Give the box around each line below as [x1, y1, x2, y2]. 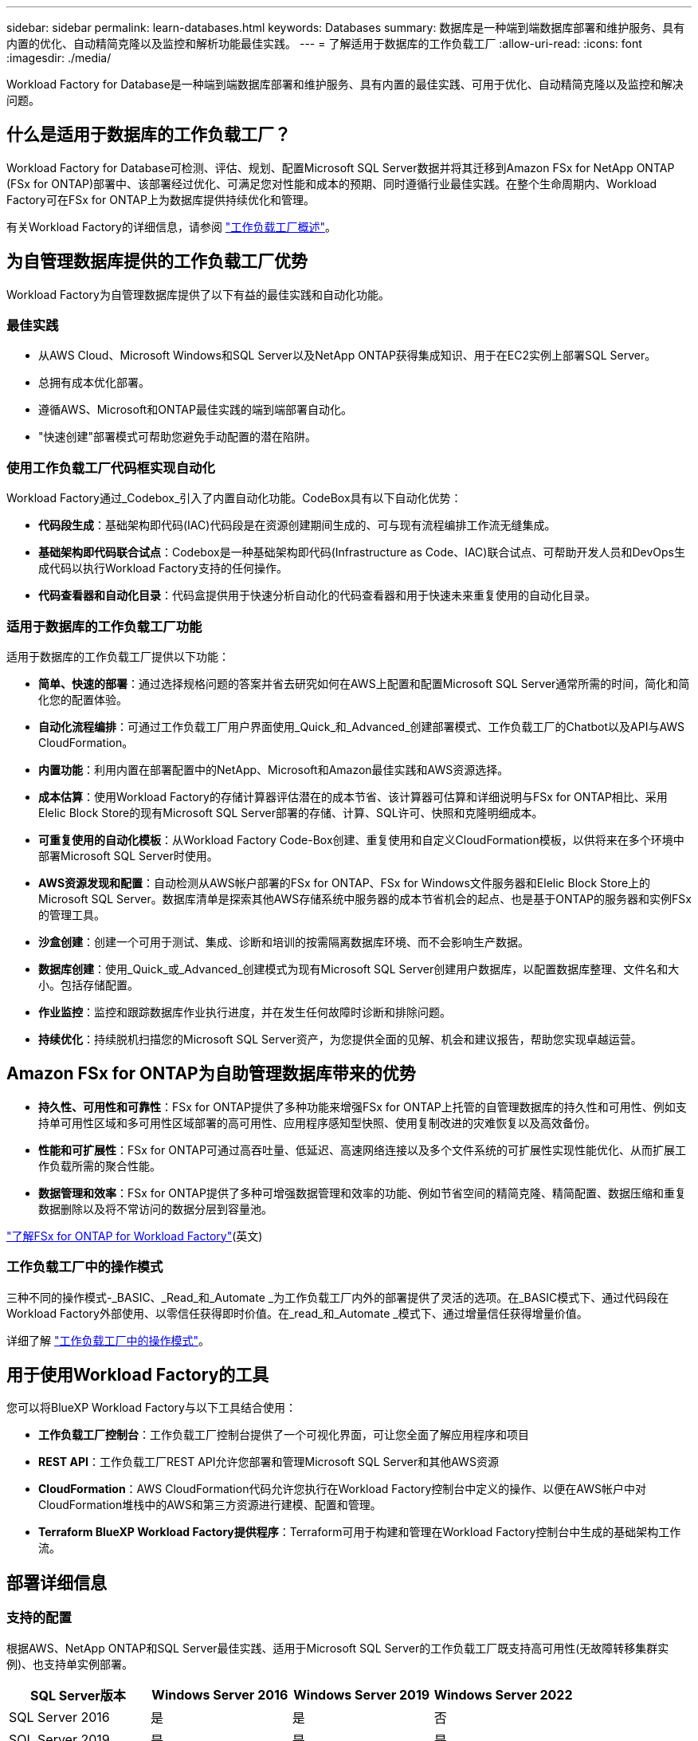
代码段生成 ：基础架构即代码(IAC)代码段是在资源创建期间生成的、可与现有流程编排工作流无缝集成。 [38, 518, 556, 533]
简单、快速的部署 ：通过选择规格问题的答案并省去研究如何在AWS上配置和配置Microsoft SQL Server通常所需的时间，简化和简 [38, 676, 690, 690]
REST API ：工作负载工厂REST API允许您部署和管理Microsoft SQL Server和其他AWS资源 [38, 1455, 499, 1469]
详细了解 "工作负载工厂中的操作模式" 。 [6, 1333, 210, 1347]
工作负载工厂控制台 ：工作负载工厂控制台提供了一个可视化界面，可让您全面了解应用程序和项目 [38, 1428, 529, 1442]
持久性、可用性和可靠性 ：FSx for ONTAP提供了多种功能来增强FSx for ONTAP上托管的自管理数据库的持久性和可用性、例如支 [38, 1099, 687, 1114]
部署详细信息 [6, 1572, 107, 1593]
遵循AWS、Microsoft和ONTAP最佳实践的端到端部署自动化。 [38, 403, 352, 417]
